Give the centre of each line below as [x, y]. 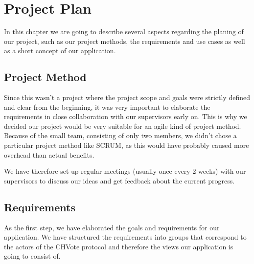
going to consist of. [32, 256]
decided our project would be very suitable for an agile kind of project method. [123, 126]
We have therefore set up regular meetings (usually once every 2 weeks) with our [125, 171]
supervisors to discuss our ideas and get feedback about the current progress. [119, 180]
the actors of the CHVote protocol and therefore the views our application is [119, 246]
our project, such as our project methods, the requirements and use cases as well [125, 41]
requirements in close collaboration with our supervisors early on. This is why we [126, 116]
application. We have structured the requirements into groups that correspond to [125, 237]
